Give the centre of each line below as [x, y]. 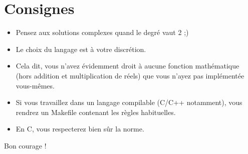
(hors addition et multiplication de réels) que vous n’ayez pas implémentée [130, 75]
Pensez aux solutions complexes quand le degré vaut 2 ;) [102, 32]
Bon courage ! [25, 145]
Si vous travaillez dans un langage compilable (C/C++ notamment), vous [129, 102]
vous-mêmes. [35, 85]
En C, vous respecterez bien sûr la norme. [80, 129]
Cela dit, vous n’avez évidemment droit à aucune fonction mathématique [128, 66]
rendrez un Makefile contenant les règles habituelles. [96, 112]
